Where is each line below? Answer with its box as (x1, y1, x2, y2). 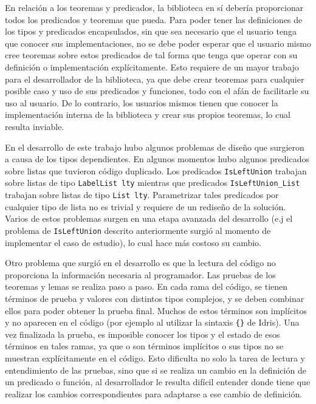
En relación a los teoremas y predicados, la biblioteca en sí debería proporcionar (5, 1, 304, 13)
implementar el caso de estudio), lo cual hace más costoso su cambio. (5, 236, 261, 248)
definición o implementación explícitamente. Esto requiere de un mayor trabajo (5, 60, 299, 73)
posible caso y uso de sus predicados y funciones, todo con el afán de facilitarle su (5, 84, 309, 97)
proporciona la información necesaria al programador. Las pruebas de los (5, 268, 276, 281)
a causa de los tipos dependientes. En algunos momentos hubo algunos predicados (5, 152, 309, 165)
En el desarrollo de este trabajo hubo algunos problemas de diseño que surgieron (5, 140, 304, 153)
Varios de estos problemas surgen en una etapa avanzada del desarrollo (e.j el (5, 212, 293, 225)
